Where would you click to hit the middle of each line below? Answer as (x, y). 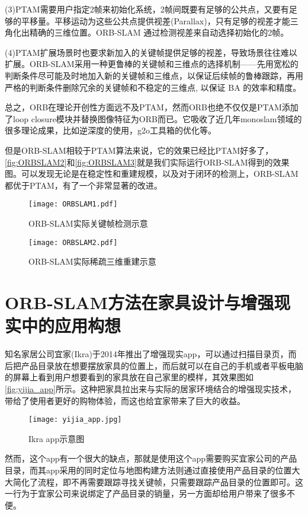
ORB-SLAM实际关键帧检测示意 (88, 223)
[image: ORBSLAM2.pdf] (73, 242)
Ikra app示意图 (57, 438)
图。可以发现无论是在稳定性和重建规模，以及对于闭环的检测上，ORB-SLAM (152, 174)
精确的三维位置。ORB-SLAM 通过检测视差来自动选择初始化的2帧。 (159, 32)
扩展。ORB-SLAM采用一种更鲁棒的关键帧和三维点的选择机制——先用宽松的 (152, 64)
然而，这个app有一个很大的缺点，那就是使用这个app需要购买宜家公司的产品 (151, 458)
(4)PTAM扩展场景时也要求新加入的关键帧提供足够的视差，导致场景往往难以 (151, 52)
